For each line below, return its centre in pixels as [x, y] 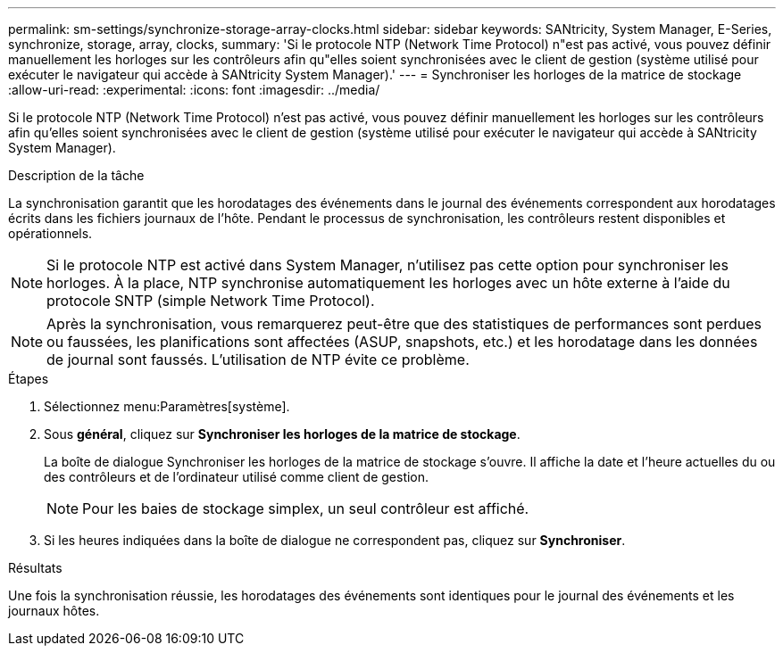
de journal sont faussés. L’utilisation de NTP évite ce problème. [258, 360]
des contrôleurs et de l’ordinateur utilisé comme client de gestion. [237, 477]
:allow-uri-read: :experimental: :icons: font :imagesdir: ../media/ [194, 90]
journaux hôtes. [54, 611]
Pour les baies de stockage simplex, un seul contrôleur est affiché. [306, 508]
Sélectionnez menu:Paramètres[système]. [167, 406]
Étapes [29, 379]
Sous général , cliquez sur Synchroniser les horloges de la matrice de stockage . [282, 434]
